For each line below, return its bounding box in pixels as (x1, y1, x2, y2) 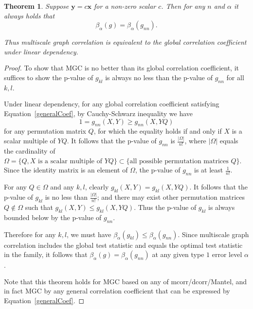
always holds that (4, 10, 55, 20)
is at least (194, 165, 223, 175)
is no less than (45, 192, 88, 202)
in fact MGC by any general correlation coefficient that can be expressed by (4, 286, 230, 296)
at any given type (152, 249, 204, 259)
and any (50, 182, 74, 192)
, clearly (85, 182, 109, 192)
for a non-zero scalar (94, 1, 156, 11)
